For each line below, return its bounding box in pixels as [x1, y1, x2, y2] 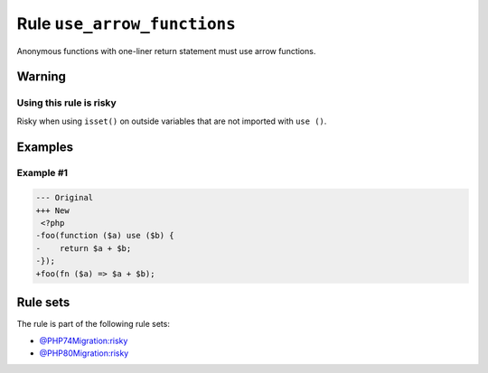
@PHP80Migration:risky [39, 348, 129, 359]
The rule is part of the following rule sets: [16, 319, 171, 330]
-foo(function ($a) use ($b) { [35, 230, 175, 241]
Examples [16, 139, 74, 154]
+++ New [35, 205, 70, 216]
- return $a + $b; [35, 243, 132, 253]
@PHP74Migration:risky [39, 335, 128, 346]
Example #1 [16, 167, 68, 180]
